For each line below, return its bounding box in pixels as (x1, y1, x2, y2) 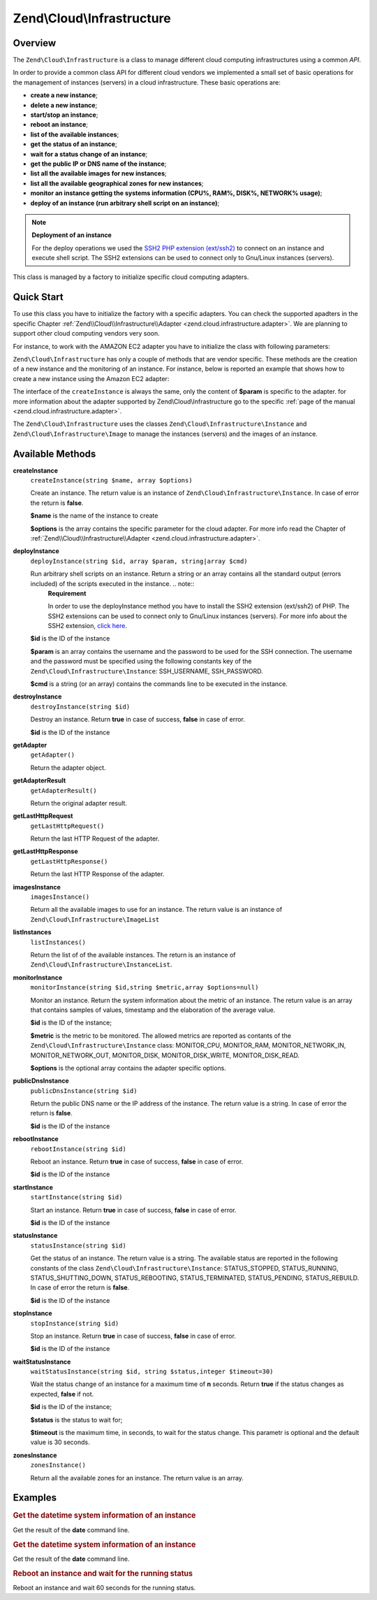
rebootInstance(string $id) (30, 1145, 127, 1153)
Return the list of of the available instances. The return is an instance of (30, 951, 236, 959)
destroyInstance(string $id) (30, 703, 131, 710)
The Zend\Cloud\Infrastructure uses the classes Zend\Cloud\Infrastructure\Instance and (13, 420, 307, 428)
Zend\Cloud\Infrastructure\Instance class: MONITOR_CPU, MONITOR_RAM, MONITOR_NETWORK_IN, (30, 1041, 346, 1050)
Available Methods (13, 448, 96, 459)
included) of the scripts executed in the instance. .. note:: (30, 579, 195, 587)
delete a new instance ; (30, 101, 98, 109)
